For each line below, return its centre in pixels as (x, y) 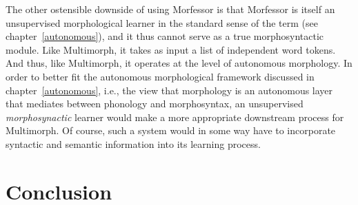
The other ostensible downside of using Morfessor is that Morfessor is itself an (170, 9)
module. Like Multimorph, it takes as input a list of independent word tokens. (171, 49)
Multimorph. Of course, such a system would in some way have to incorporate (171, 130)
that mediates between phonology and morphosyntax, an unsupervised (155, 104)
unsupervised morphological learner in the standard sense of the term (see (162, 22)
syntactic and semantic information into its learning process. (133, 143)
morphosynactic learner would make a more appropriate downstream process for (175, 117)
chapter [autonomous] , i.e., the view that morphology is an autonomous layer (169, 90)
